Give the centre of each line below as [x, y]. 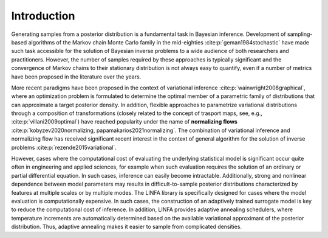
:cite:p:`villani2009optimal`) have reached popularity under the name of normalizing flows [125, 122]
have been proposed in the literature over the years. [76, 77]
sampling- [300, 34]
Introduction [43, 16]
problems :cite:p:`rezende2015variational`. [64, 147]
